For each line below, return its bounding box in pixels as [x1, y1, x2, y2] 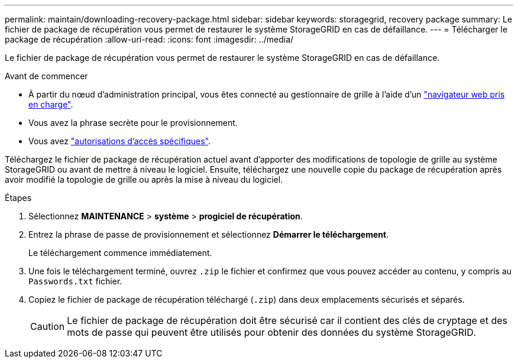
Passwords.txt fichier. [28, 276, 122, 286]
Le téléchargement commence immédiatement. [28, 248, 212, 258]
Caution [30, 320, 65, 332]
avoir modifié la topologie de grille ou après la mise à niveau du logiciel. [5, 174, 283, 184]
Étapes [5, 193, 32, 203]
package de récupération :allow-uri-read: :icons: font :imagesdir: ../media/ [5, 34, 294, 44]
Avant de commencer [5, 71, 88, 81]
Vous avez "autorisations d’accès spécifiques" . [28, 136, 211, 146]
